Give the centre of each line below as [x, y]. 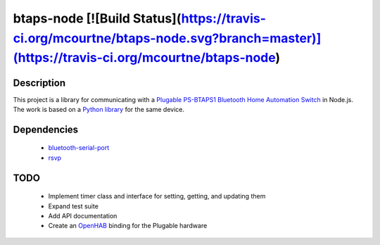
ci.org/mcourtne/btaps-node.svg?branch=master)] [167, 38]
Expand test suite [73, 206]
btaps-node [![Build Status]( [97, 18]
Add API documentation [83, 216]
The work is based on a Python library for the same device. [99, 110]
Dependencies [46, 129]
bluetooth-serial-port [79, 148]
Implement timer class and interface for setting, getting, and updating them [157, 196]
